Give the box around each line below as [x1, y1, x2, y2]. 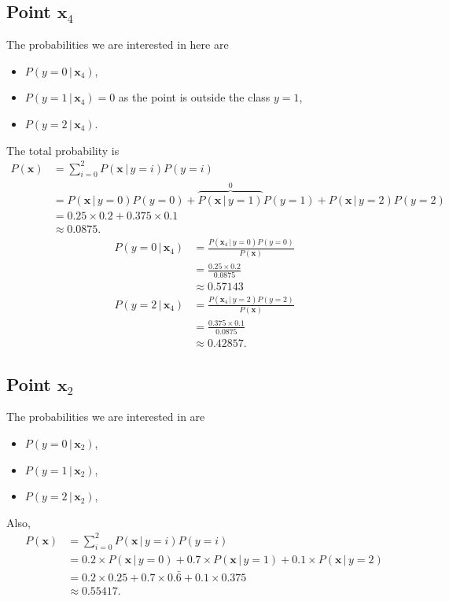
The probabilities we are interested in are [6, 408, 205, 425]
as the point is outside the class [118, 89, 271, 105]
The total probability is [6, 142, 120, 158]
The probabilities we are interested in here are [6, 36, 229, 53]
